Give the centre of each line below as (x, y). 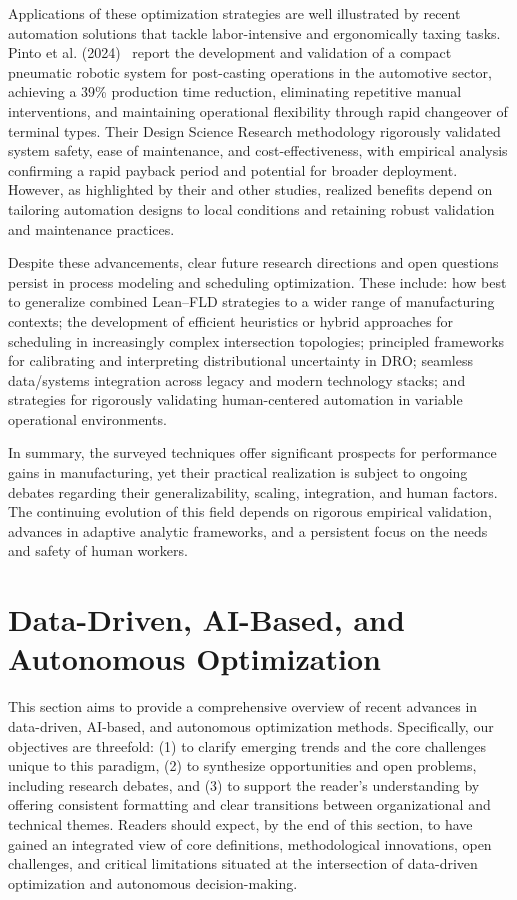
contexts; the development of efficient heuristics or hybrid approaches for (230, 320)
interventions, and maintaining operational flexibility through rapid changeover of (258, 110)
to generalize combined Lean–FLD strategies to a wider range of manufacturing (251, 301)
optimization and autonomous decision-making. (153, 882)
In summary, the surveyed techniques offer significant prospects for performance (252, 452)
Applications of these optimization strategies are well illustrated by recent (234, 13)
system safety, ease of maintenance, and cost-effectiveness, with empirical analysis (258, 150)
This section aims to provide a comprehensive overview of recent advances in (243, 706)
